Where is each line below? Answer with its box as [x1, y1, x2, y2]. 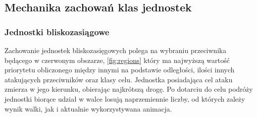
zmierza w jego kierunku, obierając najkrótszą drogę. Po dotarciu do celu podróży [4, 84, 253, 94]
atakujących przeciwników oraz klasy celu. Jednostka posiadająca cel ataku [4, 74, 233, 84]
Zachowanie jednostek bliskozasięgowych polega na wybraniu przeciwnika [4, 45, 226, 55]
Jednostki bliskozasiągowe [4, 25, 109, 38]
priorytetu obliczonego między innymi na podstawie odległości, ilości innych [4, 64, 235, 75]
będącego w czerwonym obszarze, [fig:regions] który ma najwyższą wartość [4, 55, 230, 65]
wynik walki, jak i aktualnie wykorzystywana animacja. [4, 103, 172, 114]
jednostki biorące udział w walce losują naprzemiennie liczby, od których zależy [4, 93, 245, 104]
